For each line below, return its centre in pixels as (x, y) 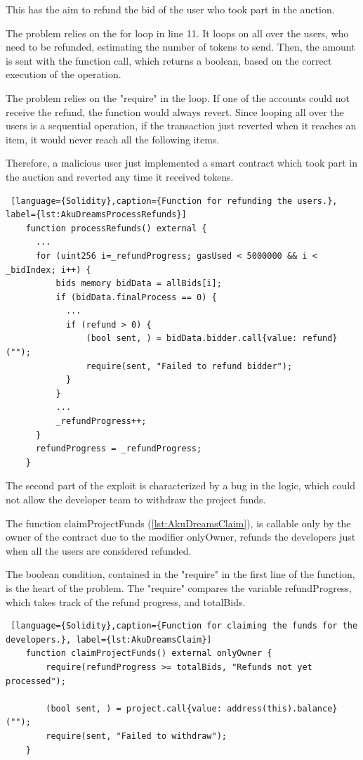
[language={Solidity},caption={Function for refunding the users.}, (174, 201)
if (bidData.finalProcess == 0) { (136, 297)
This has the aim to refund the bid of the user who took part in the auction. (170, 9)
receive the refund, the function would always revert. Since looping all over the (175, 111)
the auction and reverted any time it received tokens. (120, 176)
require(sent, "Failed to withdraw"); (136, 736)
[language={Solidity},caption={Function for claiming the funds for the (184, 626)
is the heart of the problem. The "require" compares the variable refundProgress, (179, 587)
